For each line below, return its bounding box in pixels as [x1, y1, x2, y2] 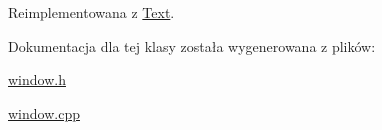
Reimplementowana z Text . [8, 2, 175, 22]
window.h [8, 69, 66, 90]
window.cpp [8, 102, 80, 123]
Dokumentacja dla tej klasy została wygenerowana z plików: [8, 35, 376, 56]
